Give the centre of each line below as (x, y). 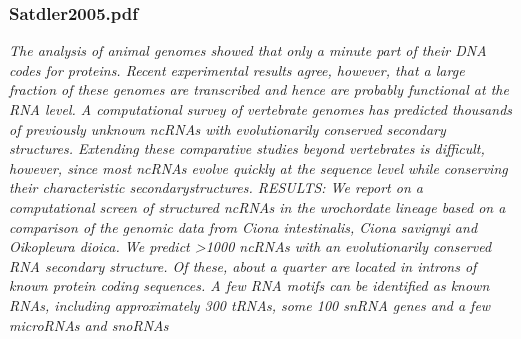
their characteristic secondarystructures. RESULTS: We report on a (216, 187)
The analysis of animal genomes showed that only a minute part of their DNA (248, 50)
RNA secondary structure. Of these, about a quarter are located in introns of (243, 265)
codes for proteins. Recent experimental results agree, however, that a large (237, 69)
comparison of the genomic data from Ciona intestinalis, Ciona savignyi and (243, 226)
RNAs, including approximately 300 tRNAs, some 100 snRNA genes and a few (250, 304)
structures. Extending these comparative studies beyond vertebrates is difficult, (247, 148)
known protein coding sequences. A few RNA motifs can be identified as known (249, 285)
